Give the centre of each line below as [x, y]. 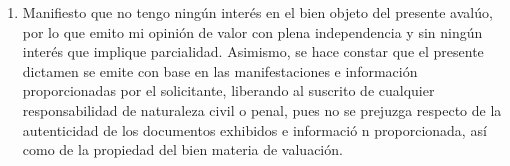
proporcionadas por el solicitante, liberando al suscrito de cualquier [228, 90]
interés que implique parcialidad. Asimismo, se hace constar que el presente [253, 51]
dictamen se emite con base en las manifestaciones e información [220, 70]
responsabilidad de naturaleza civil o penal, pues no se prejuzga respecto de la [262, 109]
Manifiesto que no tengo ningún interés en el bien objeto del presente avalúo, [257, 12]
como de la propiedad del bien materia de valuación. [182, 149]
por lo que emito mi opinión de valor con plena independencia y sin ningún [252, 31]
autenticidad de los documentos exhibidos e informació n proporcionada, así [254, 129]
